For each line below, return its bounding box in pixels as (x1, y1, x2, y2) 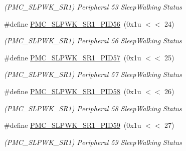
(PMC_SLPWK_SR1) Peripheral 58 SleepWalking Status (4, 103, 182, 113)
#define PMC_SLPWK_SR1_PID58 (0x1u (4, 86, 141, 96)
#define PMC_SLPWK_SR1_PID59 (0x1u (4, 120, 141, 130)
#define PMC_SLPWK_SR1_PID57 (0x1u (4, 52, 141, 62)
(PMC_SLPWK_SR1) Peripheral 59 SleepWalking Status (4, 136, 182, 147)
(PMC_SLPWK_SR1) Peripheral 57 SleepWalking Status (4, 69, 182, 80)
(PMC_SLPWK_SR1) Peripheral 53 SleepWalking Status (4, 2, 182, 12)
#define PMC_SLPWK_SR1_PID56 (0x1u (4, 18, 141, 29)
